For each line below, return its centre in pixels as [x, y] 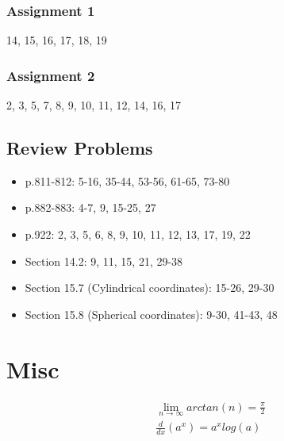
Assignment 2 [51, 75]
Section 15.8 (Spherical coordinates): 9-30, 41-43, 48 [151, 314]
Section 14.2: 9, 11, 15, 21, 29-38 [104, 261]
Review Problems [80, 148]
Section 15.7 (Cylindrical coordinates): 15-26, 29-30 [150, 288]
